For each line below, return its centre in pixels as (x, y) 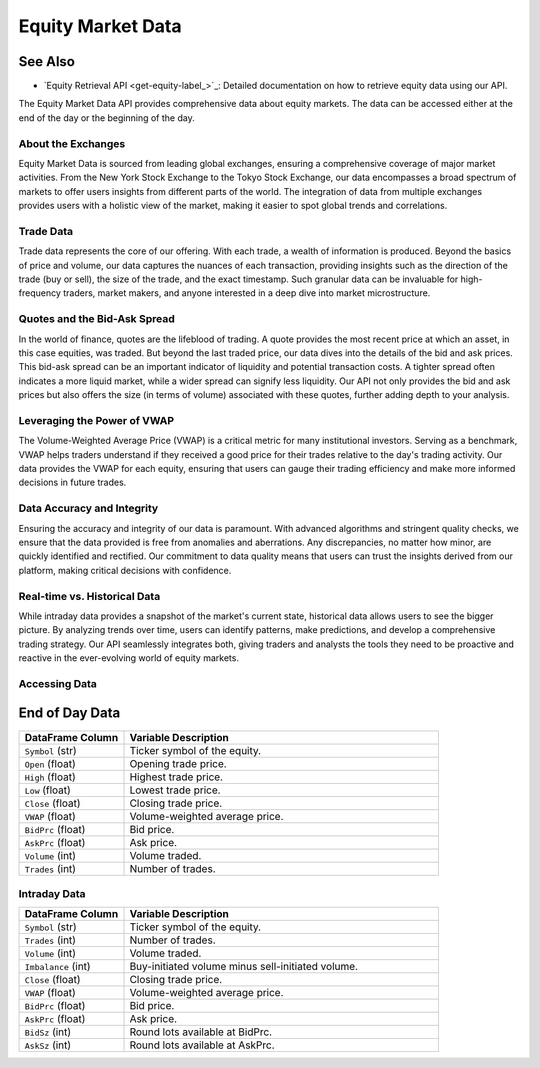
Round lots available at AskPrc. (202, 1045)
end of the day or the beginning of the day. (106, 117)
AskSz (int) (48, 1045)
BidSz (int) (48, 1032)
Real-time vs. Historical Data (89, 596)
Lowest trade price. (175, 790)
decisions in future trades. (72, 482)
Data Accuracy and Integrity (88, 508)
